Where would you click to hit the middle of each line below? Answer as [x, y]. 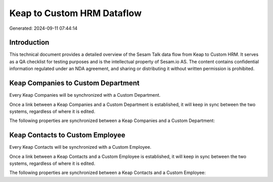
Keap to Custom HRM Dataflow [75, 13]
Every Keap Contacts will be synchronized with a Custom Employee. [80, 147]
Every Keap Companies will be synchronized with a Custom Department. [85, 95]
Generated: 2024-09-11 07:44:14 [43, 28]
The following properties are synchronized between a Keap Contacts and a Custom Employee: [107, 173]
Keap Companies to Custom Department [75, 83]
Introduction [29, 43]
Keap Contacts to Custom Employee [67, 135]
